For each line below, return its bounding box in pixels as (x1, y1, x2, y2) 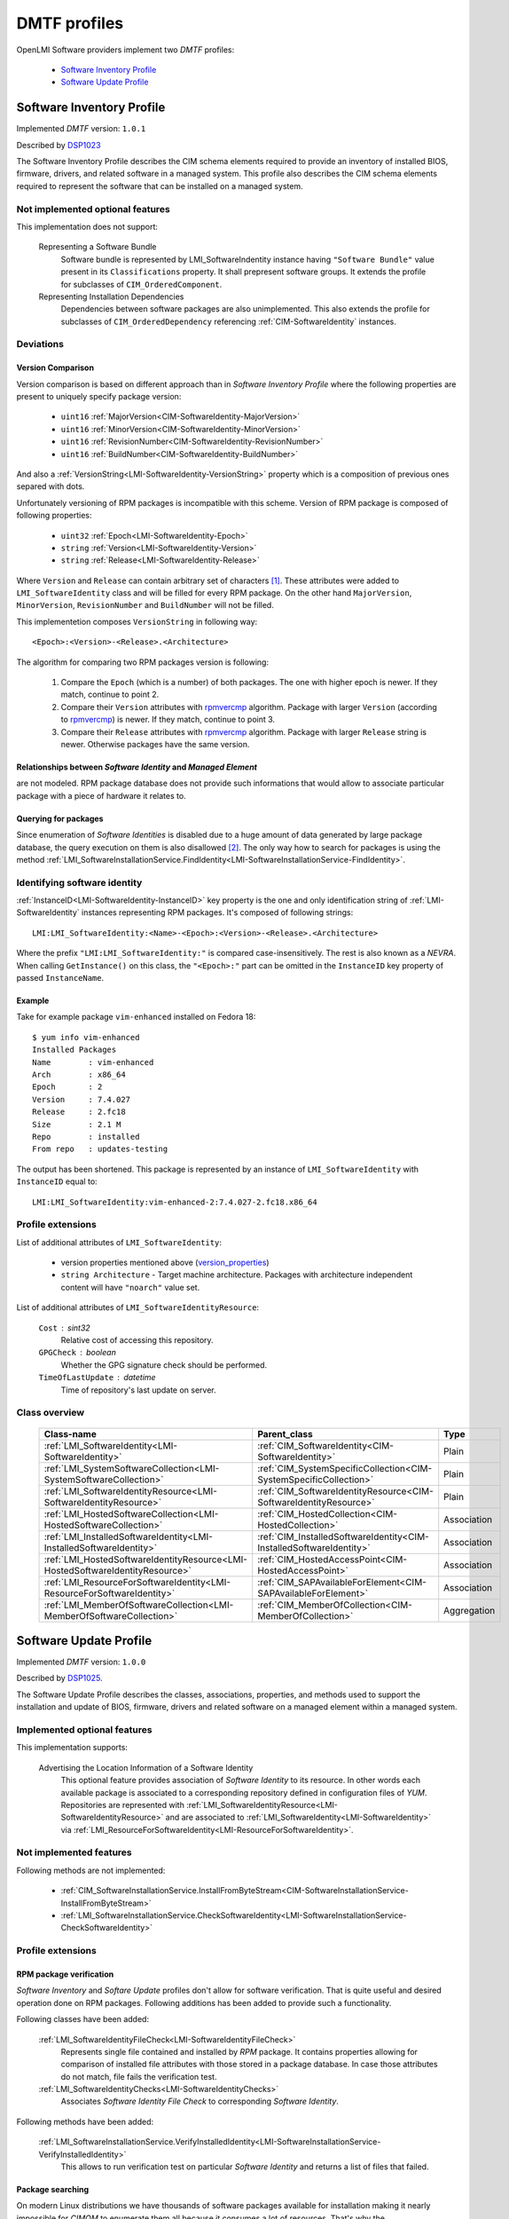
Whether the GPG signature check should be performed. (60, 1359, 268, 1370)
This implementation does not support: (16, 221, 159, 232)
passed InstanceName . (16, 973, 105, 983)
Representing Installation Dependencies (38, 291, 184, 302)
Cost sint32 (38, 1323, 90, 1333)
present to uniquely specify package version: (16, 391, 182, 402)
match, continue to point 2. (60, 689, 160, 700)
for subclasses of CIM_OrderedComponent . (60, 279, 223, 289)
